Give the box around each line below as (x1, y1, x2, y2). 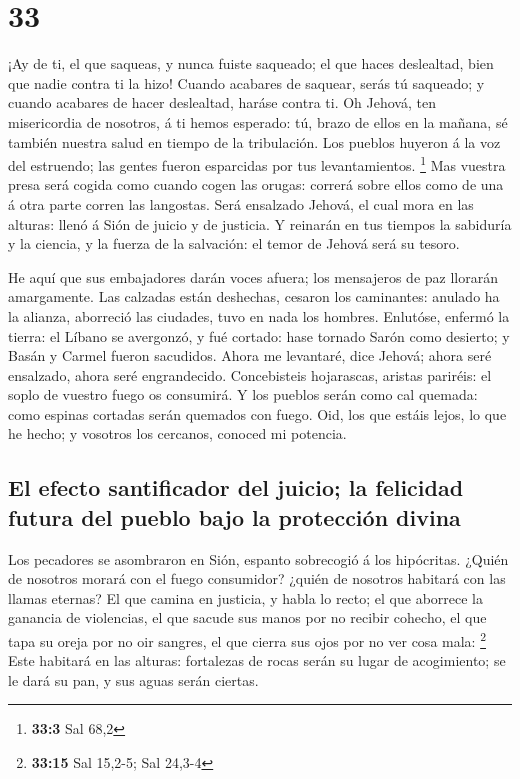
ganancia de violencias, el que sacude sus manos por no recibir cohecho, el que (8, 607, 487, 628)
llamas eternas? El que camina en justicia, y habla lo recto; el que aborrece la (8, 587, 483, 608)
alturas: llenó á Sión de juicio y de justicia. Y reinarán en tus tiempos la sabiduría (8, 213, 512, 234)
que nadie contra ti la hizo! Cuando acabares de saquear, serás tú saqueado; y (8, 72, 485, 93)
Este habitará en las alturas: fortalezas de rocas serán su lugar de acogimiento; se (8, 650, 506, 671)
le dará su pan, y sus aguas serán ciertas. (8, 669, 259, 690)
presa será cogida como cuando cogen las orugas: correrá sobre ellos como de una (8, 174, 504, 195)
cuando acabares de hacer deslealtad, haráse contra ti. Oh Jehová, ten (8, 92, 436, 113)
